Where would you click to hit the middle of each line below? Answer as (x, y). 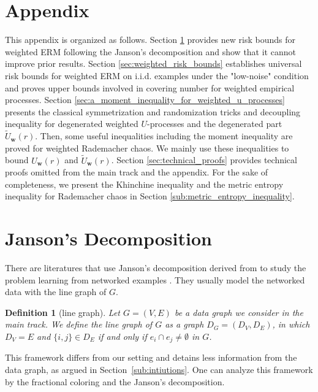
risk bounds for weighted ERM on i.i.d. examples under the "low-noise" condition (157, 75)
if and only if (122, 336)
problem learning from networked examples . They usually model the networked (155, 279)
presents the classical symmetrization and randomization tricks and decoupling (153, 111)
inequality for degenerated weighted (72, 124)
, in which (291, 324)
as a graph (184, 324)
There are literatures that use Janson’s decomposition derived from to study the (156, 267)
